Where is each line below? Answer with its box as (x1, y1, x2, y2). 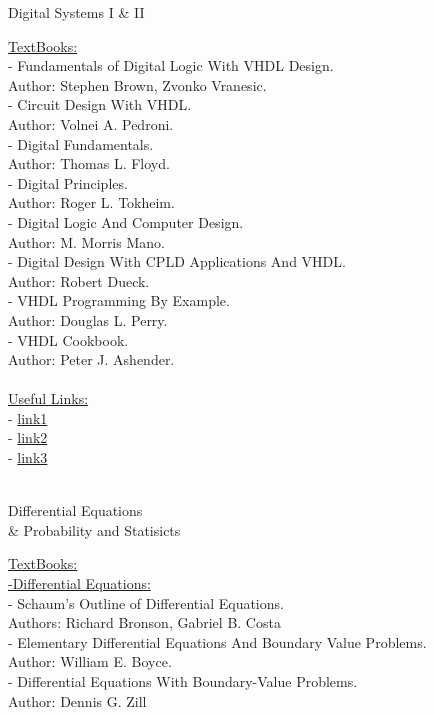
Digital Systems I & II (8, 2, 145, 22)
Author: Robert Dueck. (8, 270, 150, 291)
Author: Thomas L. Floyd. (8, 153, 170, 174)
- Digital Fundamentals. (8, 133, 154, 154)
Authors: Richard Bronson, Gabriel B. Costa (8, 612, 281, 633)
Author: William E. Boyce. (8, 651, 172, 672)
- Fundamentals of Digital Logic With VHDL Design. (8, 55, 334, 76)
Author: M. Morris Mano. (8, 231, 165, 252)
